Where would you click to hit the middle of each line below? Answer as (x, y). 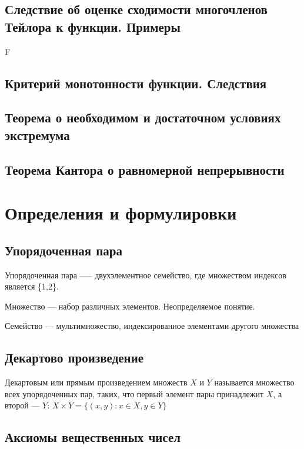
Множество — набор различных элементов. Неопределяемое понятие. (130, 306)
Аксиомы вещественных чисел (93, 437)
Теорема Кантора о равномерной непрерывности (145, 169)
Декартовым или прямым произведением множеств (96, 382)
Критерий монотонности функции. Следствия (136, 83)
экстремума (37, 134)
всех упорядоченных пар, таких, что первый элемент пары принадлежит (134, 393)
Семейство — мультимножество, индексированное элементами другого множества (152, 326)
